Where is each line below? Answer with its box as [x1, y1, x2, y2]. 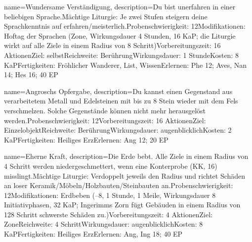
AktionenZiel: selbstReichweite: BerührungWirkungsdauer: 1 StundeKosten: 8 [4, 49, 239, 60]
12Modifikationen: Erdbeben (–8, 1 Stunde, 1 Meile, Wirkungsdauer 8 [4, 190, 216, 200]
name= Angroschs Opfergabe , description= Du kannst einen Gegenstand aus [4, 86, 233, 96]
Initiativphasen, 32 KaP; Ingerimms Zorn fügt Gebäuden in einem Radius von [4, 199, 241, 210]
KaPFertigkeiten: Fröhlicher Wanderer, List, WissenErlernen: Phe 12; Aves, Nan [4, 59, 247, 70]
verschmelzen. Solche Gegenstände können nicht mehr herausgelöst [4, 105, 206, 115]
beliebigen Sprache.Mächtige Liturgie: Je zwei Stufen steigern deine [4, 11, 208, 21]
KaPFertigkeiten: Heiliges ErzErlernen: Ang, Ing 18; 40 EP [4, 229, 183, 239]
